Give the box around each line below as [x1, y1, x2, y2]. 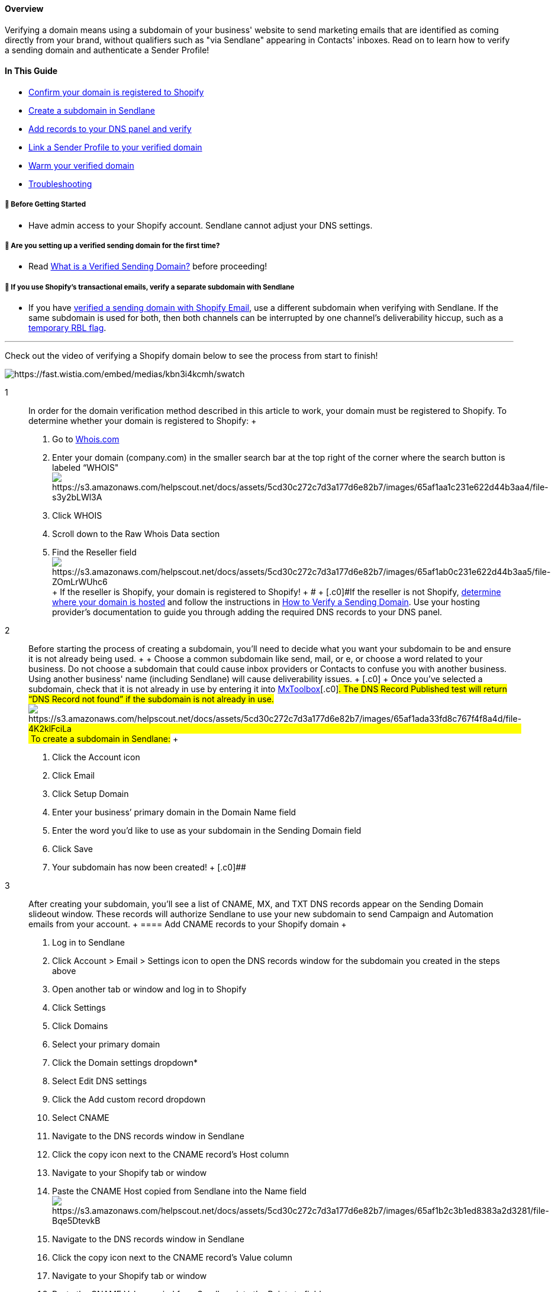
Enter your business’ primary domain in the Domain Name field [52, 807, 296, 818]
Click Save [52, 844, 93, 854]
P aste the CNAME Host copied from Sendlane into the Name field [52, 1186, 307, 1197]
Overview [5, 4, 44, 14]
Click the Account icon [52, 752, 140, 763]
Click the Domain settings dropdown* [52, 1058, 198, 1068]
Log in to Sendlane [52, 937, 125, 948]
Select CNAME [52, 1113, 109, 1123]
